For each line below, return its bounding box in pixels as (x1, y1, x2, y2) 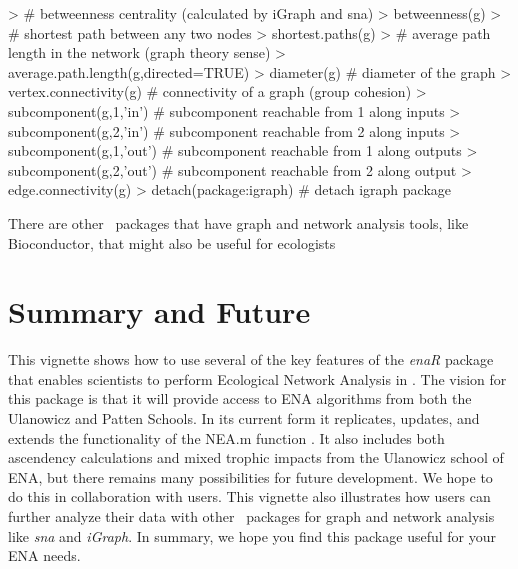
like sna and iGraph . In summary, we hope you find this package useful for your (8, 525, 496, 546)
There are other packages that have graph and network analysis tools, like (8, 212, 469, 233)
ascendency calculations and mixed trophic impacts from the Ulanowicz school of (8, 447, 504, 468)
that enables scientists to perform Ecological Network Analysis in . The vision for (8, 368, 507, 389)
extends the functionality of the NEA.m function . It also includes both (8, 427, 445, 448)
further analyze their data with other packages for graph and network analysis (8, 506, 495, 526)
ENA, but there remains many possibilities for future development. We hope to (8, 466, 493, 487)
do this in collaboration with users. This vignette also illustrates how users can (8, 486, 491, 507)
